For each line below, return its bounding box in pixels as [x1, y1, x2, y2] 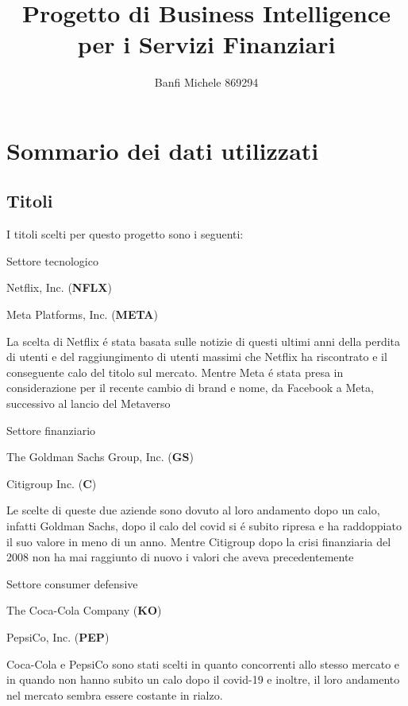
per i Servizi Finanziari [77, 28, 336, 60]
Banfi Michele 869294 [154, 74, 259, 91]
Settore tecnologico [6, 252, 98, 269]
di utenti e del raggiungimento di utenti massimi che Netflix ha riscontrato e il [6, 348, 387, 365]
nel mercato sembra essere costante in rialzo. [6, 686, 223, 703]
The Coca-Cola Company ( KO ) [6, 602, 162, 619]
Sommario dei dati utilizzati [6, 134, 319, 166]
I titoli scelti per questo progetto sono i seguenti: [6, 226, 244, 242]
